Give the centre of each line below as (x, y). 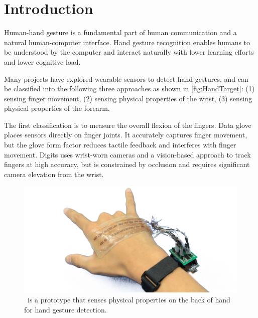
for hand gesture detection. (66, 309)
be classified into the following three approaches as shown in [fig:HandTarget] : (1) (130, 89)
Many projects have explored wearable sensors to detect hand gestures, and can (126, 78)
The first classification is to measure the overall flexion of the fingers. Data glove (128, 125)
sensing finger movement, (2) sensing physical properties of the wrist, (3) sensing (128, 98)
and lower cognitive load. (42, 61)
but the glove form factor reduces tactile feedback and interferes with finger (120, 145)
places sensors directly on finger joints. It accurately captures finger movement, (126, 135)
